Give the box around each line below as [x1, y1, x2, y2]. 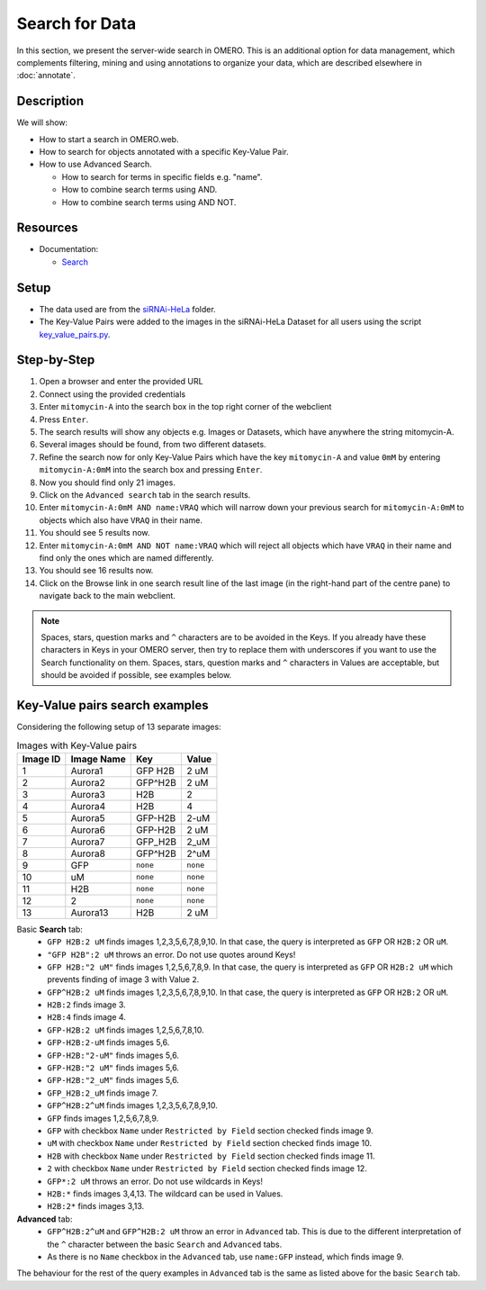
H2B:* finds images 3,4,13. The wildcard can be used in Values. [47, 1188, 283, 1199]
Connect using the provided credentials [39, 388, 186, 400]
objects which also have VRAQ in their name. [39, 514, 202, 526]
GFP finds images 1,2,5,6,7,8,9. [47, 1113, 159, 1123]
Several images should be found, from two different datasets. [39, 439, 266, 450]
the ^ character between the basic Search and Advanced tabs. [47, 1239, 283, 1249]
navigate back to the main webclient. [39, 591, 175, 601]
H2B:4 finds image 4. [47, 1012, 126, 1023]
